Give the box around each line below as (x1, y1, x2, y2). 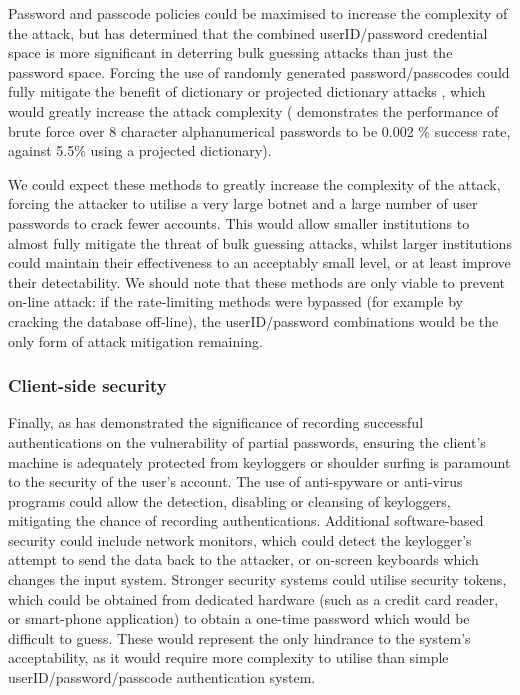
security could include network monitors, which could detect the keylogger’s (8, 529, 472, 550)
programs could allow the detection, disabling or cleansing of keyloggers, (8, 490, 451, 511)
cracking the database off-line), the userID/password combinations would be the (8, 310, 499, 331)
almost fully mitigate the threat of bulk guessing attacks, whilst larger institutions (8, 232, 512, 253)
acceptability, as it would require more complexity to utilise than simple (8, 647, 449, 668)
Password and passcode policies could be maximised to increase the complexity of (8, 3, 508, 23)
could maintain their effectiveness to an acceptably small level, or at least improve (8, 252, 511, 273)
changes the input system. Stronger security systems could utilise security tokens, (8, 569, 507, 590)
